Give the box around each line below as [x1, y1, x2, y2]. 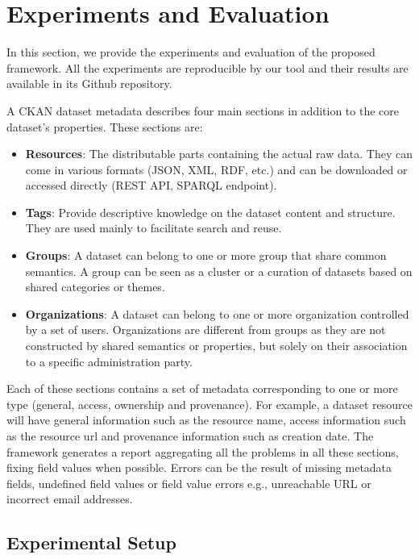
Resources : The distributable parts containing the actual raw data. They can [25, 145, 413, 162]
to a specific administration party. [25, 353, 193, 369]
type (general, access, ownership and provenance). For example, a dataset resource [6, 395, 413, 412]
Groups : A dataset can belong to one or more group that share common [25, 247, 387, 264]
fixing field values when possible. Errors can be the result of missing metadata [6, 459, 392, 476]
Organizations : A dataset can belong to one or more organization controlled [25, 305, 409, 322]
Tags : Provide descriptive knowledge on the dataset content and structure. [25, 203, 396, 220]
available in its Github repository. [6, 75, 172, 92]
